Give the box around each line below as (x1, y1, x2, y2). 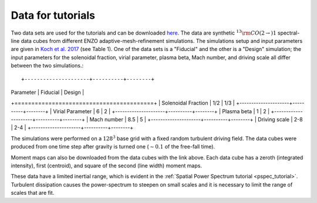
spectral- (277, 29, 300, 36)
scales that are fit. (11, 190, 55, 197)
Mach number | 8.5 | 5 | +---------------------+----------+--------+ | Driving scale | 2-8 (89, 116, 303, 123)
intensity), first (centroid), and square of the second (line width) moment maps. (11, 162, 203, 170)
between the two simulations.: (11, 62, 84, 69)
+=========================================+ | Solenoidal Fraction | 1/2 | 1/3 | (11, 100, 235, 107)
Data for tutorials (11, 9, 95, 22)
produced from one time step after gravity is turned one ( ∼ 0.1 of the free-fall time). (11, 143, 215, 150)
